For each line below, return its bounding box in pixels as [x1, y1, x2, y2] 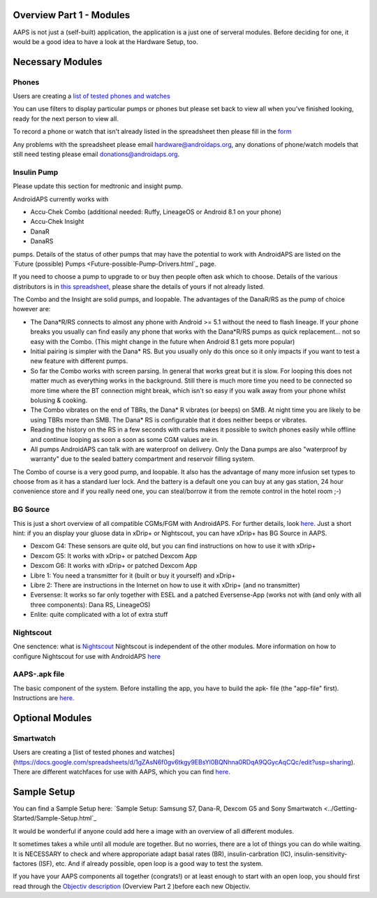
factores [13, 860, 38, 867]
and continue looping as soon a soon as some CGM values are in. [30, 435, 219, 443]
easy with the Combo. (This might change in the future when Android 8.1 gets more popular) [30, 337, 295, 345]
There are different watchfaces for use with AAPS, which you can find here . [13, 768, 230, 776]
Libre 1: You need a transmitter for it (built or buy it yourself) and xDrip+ [30, 571, 236, 580]
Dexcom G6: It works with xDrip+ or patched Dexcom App [30, 562, 198, 570]
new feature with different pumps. [30, 357, 128, 365]
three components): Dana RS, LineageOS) [30, 600, 151, 608]
